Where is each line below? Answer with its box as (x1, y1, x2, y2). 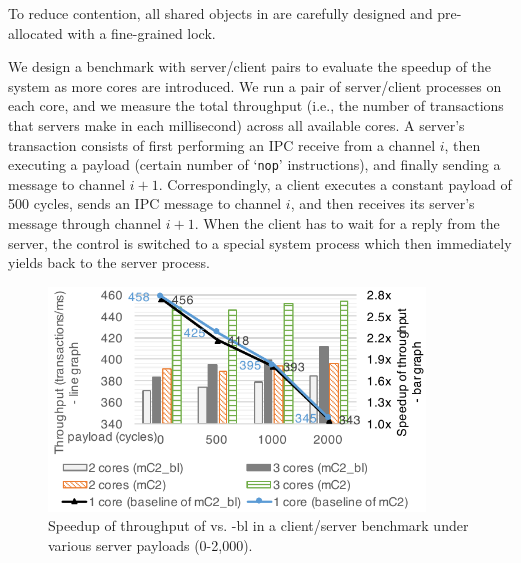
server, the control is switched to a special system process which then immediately (8, 232, 512, 253)
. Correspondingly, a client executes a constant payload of (158, 173, 512, 194)
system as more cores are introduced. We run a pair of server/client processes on (8, 75, 502, 96)
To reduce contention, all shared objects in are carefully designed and (8, 3, 433, 23)
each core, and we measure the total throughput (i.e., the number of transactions (8, 95, 504, 116)
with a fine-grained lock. (67, 22, 216, 43)
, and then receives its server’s (290, 193, 475, 214)
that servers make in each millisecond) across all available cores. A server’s (8, 114, 465, 135)
